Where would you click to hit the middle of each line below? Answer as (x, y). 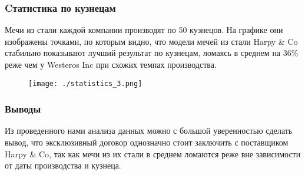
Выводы (23, 109)
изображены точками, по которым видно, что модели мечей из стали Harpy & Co (151, 41)
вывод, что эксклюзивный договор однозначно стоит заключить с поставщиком (147, 142)
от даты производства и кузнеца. (63, 165)
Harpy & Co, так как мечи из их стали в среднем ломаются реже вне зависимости (153, 153)
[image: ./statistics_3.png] (85, 83)
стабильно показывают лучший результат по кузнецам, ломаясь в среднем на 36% (152, 53)
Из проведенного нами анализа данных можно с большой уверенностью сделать (149, 131)
